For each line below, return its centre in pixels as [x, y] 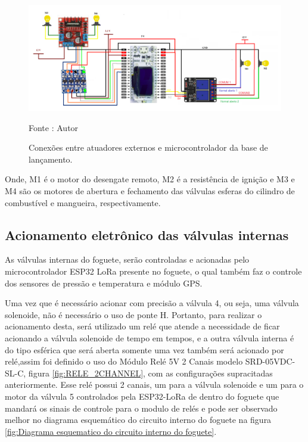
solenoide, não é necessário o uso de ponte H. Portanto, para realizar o [133, 314]
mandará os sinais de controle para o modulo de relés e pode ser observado [141, 408]
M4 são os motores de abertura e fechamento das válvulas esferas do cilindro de [150, 191]
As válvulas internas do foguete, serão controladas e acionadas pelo [127, 259]
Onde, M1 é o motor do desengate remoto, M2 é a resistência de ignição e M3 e [150, 179]
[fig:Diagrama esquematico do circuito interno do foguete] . [111, 431]
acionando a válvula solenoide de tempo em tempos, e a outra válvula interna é [150, 337]
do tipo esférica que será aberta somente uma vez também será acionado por [144, 349]
